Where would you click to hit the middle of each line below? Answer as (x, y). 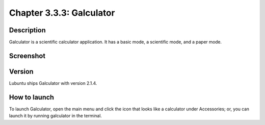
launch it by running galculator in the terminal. (55, 116)
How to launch (31, 97)
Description (27, 30)
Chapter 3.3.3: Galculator (62, 13)
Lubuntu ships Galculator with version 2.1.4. (53, 83)
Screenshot (27, 56)
